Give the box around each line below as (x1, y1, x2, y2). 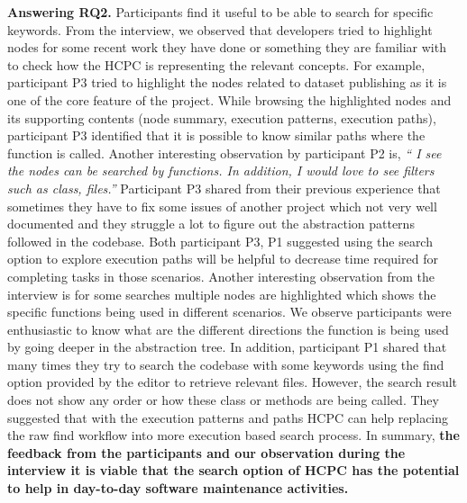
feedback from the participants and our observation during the (7, 443, 406, 462)
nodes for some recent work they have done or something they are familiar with (7, 38, 446, 57)
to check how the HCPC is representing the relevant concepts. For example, (7, 55, 426, 74)
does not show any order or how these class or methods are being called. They (7, 391, 439, 409)
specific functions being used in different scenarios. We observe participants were (7, 302, 452, 321)
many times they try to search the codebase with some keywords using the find (7, 355, 444, 373)
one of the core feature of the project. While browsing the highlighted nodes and (7, 90, 452, 109)
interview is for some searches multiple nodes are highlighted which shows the (7, 284, 436, 303)
